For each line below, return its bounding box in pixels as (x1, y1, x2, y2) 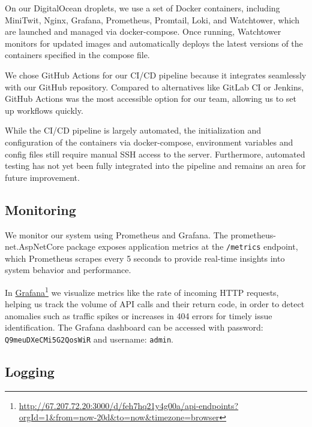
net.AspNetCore (5, 240, 64, 253)
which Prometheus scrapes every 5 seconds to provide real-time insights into (5, 252, 285, 264)
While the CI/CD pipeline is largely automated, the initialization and (5, 124, 261, 137)
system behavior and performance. (5, 264, 131, 276)
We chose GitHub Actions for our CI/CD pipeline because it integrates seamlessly (5, 68, 307, 81)
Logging (5, 362, 55, 381)
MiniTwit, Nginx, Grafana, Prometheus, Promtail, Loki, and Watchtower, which (5, 13, 299, 26)
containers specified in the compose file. (5, 49, 150, 61)
